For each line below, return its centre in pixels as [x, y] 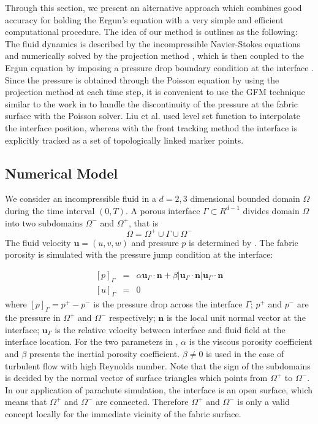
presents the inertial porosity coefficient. [104, 354]
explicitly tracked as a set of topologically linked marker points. [124, 140]
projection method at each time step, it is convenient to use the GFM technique [155, 92]
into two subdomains [44, 222]
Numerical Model [62, 173]
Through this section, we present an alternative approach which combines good [153, 7]
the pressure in [33, 318]
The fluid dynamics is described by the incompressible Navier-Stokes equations [153, 43]
